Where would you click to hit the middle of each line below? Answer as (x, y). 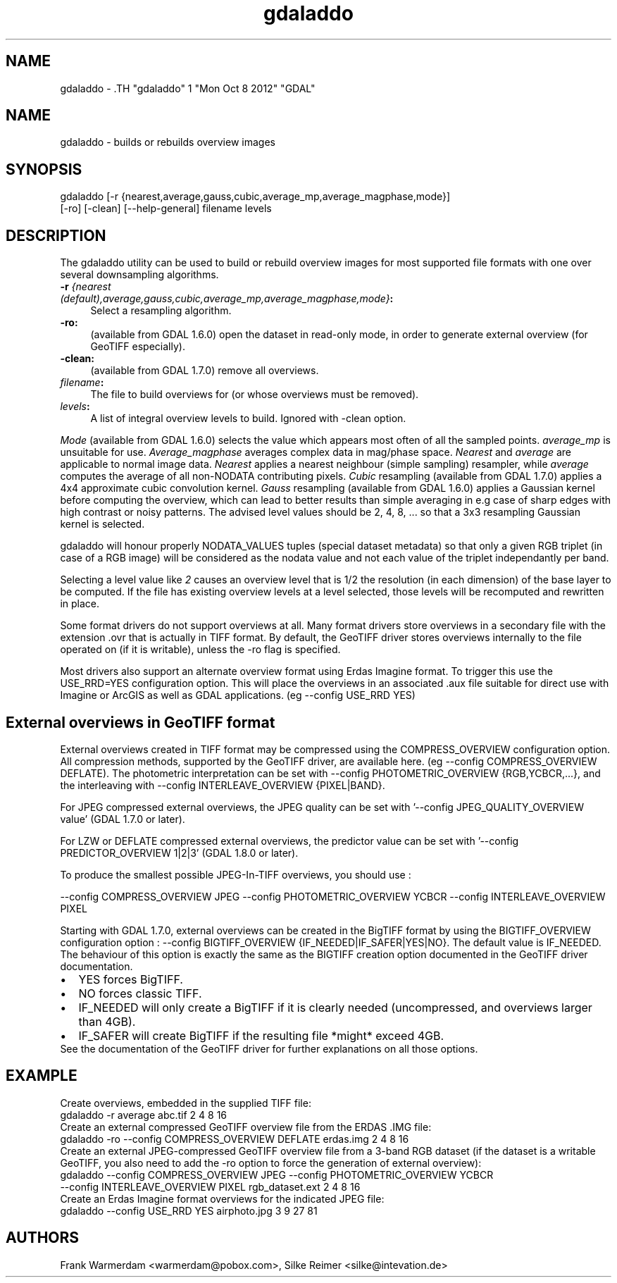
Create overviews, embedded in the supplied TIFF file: (186, 1103)
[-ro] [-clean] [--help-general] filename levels (166, 209)
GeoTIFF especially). (138, 347)
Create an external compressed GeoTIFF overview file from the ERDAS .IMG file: (246, 1127)
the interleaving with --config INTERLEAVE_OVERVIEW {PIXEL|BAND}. (223, 785)
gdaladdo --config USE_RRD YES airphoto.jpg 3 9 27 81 (189, 1210)
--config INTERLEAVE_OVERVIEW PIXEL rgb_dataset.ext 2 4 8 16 (210, 1186)
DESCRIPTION (56, 235)
